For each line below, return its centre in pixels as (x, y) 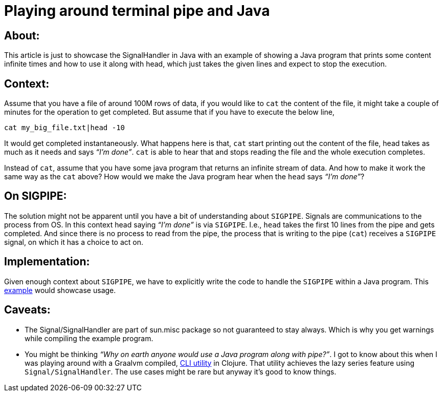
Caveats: (27, 310)
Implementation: (47, 262)
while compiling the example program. (89, 338)
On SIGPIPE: (36, 196)
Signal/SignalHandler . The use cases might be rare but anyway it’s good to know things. (181, 371)
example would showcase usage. (60, 290)
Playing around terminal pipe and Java (137, 11)
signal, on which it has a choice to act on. (74, 242)
